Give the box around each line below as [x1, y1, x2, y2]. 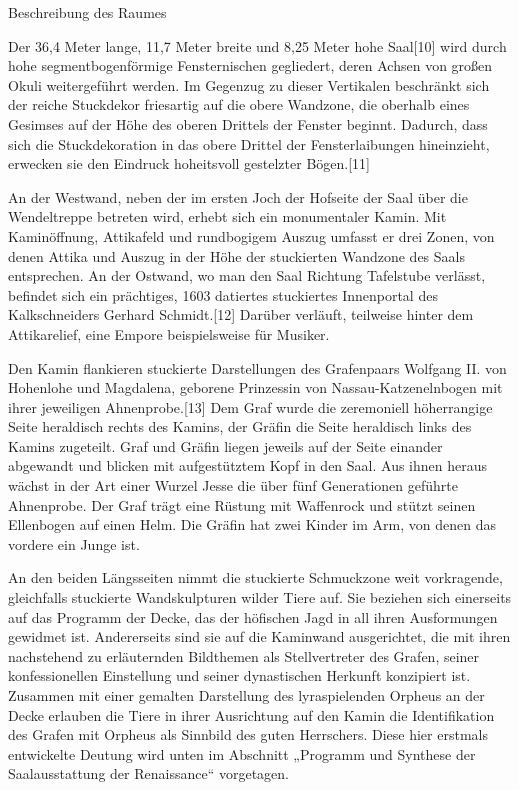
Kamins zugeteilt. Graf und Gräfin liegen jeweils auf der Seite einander [8, 435, 443, 456]
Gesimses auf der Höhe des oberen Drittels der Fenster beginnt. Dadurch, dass [8, 113, 488, 134]
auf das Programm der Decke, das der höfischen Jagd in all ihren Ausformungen [8, 606, 498, 627]
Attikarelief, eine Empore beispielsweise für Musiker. [8, 323, 330, 344]
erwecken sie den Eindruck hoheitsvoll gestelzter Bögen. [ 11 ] [8, 153, 371, 174]
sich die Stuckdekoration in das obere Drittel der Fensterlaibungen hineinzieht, [8, 133, 490, 154]
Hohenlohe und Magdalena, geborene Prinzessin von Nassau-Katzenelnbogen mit [8, 377, 503, 398]
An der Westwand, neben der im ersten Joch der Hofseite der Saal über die [8, 186, 468, 207]
